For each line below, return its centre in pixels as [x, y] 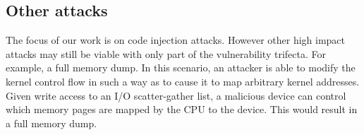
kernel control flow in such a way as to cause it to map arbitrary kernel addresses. [183, 81]
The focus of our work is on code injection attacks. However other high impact [176, 40]
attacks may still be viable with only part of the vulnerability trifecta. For [166, 53]
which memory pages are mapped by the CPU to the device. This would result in [182, 109]
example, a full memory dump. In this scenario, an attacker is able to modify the [181, 67]
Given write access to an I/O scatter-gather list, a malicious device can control [176, 95]
